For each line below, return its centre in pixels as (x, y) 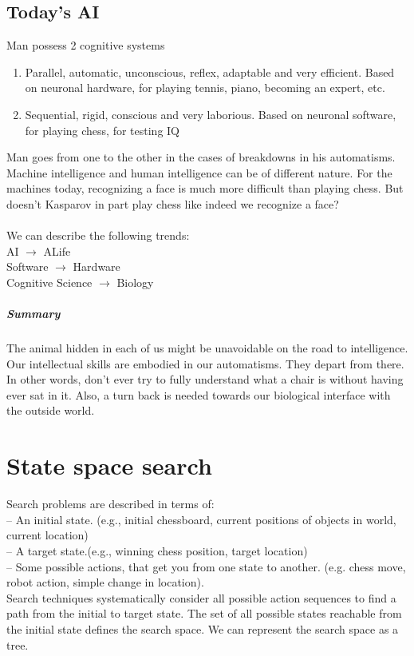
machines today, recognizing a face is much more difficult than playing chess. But (205, 188)
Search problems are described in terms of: (110, 504)
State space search (109, 465)
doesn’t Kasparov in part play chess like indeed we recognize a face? (173, 203)
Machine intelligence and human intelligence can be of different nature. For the (199, 172)
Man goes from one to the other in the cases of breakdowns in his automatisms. (201, 157)
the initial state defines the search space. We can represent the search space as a (203, 628)
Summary (34, 314)
